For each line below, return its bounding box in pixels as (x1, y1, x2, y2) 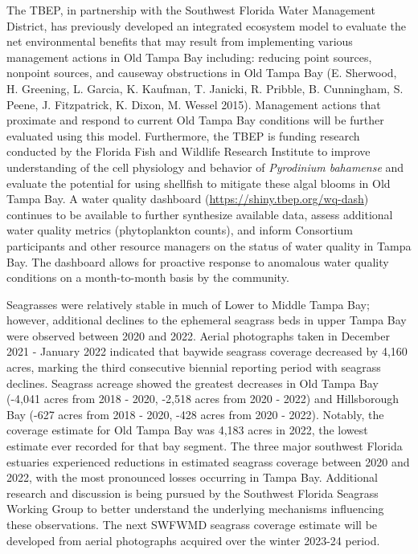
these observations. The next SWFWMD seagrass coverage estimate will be (6, 516, 378, 532)
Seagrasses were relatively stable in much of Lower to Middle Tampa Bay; (6, 295, 370, 312)
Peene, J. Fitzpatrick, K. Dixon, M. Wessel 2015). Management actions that (6, 96, 381, 112)
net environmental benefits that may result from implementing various (6, 33, 353, 50)
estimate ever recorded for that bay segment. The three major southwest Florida (6, 438, 403, 454)
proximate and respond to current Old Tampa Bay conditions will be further (6, 112, 384, 128)
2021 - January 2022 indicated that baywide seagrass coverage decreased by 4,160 (6, 343, 408, 360)
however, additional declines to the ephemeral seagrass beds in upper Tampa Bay (6, 312, 407, 328)
